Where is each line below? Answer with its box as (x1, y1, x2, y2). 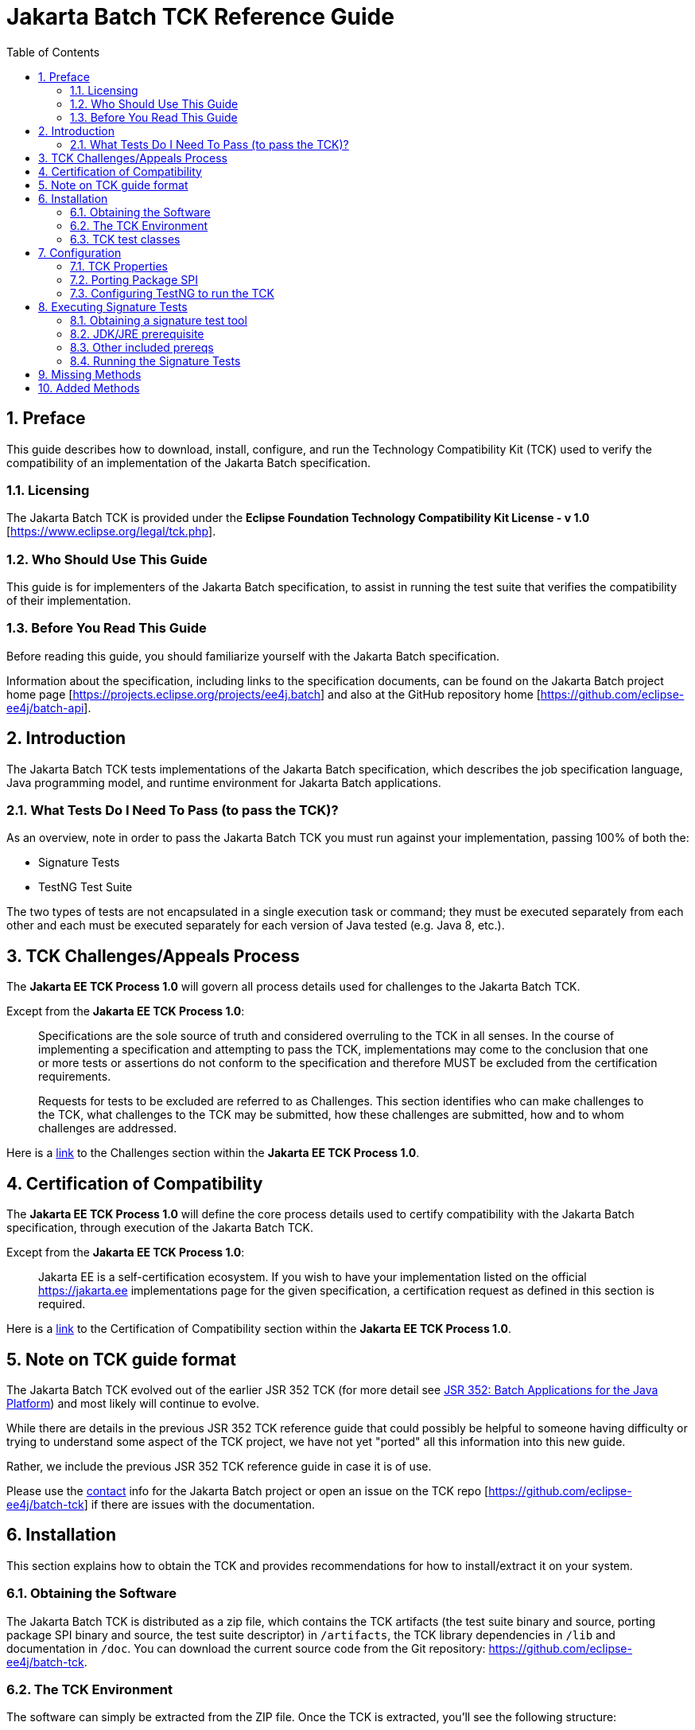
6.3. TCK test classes (70, 232, 181, 246)
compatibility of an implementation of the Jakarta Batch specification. (6, 455, 371, 470)
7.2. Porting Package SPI (70, 272, 198, 286)
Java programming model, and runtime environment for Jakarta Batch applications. (6, 775, 441, 789)
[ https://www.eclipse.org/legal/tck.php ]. (6, 524, 216, 539)
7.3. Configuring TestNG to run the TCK (70, 286, 274, 300)
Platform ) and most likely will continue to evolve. (6, 1396, 259, 1410)
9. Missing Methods (38, 367, 142, 381)
